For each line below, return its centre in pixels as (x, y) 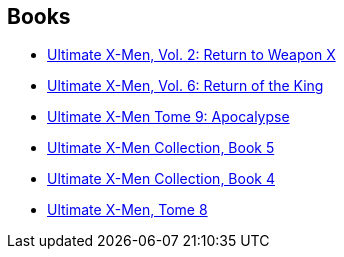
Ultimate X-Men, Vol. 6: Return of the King (185, 86)
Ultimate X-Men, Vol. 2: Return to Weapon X (191, 55)
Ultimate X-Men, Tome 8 (127, 210)
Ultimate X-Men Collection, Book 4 (161, 179)
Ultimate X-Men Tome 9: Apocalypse (168, 117)
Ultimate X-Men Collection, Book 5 (161, 148)
